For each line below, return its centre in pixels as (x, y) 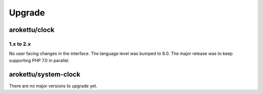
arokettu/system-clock (45, 74)
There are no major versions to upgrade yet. (53, 86)
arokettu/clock (32, 30)
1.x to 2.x (20, 44)
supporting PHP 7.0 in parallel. (39, 60)
